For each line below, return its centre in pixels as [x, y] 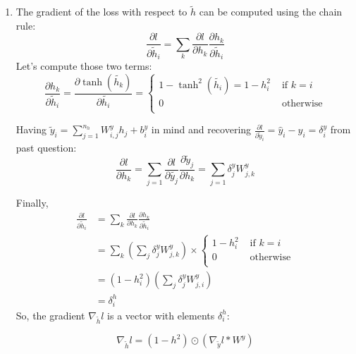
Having [31, 129]
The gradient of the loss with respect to [102, 12]
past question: [46, 148]
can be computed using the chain [271, 12]
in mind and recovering [201, 129]
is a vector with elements [161, 315]
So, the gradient [50, 315]
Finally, [32, 202]
